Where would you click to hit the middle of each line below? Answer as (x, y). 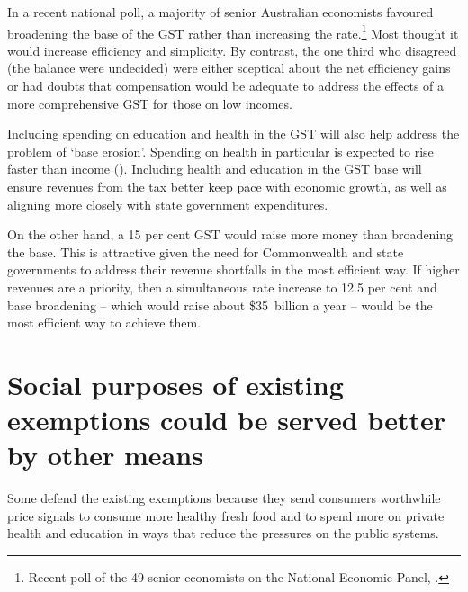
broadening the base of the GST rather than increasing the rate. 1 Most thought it (233, 31)
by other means (105, 455)
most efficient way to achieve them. (104, 323)
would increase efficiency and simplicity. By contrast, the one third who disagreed (232, 50)
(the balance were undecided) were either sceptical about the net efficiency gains (229, 68)
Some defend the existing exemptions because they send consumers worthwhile (224, 498)
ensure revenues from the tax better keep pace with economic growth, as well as (227, 186)
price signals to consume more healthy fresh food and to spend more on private (226, 515)
